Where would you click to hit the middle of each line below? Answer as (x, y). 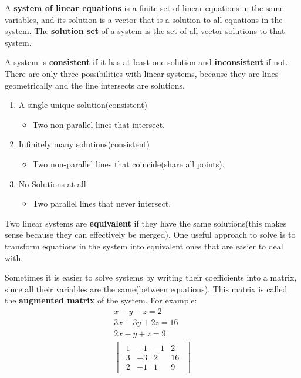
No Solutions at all (52, 183)
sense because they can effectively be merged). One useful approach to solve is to (150, 234)
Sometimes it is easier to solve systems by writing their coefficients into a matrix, (151, 277)
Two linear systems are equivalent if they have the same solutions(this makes (146, 223)
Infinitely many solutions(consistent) (84, 144)
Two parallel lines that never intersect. (102, 203)
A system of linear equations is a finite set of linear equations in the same (144, 8)
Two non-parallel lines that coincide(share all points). (128, 163)
